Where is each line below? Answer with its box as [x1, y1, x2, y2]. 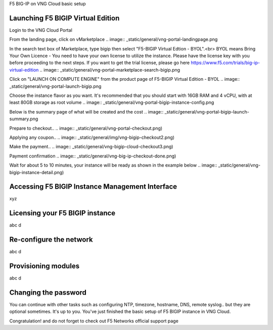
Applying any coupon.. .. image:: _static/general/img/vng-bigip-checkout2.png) [9, 134, 174, 140]
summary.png [9, 116, 38, 122]
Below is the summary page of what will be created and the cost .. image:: [9, 108, 164, 115]
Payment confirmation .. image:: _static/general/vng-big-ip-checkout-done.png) [9, 153, 176, 159]
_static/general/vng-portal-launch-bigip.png [9, 83, 102, 89]
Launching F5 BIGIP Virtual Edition [9, 14, 120, 22]
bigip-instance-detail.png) [9, 169, 64, 175]
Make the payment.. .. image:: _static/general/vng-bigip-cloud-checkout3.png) [9, 144, 173, 150]
